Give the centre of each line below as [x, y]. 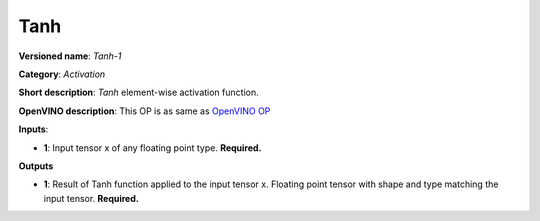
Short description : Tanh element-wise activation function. [138, 92]
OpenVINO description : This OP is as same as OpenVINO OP [144, 111]
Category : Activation [62, 74]
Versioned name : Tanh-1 [70, 56]
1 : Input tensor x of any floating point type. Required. [152, 147]
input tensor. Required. [91, 198]
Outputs [36, 166]
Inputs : [33, 129]
